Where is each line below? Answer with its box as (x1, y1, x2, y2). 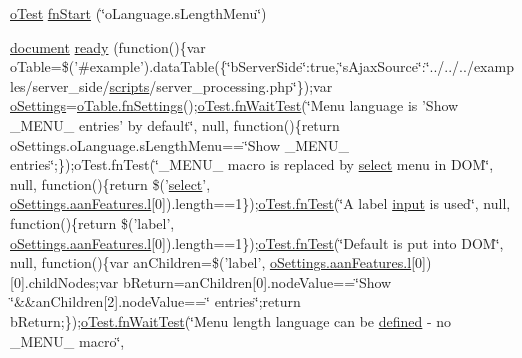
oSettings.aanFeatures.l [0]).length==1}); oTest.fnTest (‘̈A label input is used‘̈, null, (10, 193, 511, 214)
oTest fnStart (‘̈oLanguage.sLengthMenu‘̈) (10, 3, 267, 23)
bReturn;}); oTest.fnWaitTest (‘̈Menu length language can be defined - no (10, 310, 452, 331)
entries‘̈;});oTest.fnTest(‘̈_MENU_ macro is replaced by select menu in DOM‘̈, (10, 154, 494, 175)
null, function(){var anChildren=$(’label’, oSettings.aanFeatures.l (10, 252, 412, 273)
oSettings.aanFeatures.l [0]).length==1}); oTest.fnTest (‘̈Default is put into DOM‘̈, (10, 232, 504, 253)
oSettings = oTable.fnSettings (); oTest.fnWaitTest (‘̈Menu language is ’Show (10, 95, 459, 116)
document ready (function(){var (10, 36, 206, 57)
